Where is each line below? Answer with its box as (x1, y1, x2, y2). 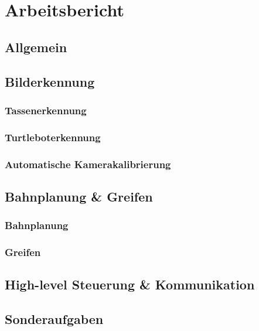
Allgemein (5, 37, 67, 56)
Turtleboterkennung (5, 129, 101, 144)
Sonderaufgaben (5, 310, 104, 328)
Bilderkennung (5, 72, 95, 90)
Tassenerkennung (5, 103, 87, 117)
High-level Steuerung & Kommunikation (5, 275, 255, 294)
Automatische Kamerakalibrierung (5, 156, 171, 171)
